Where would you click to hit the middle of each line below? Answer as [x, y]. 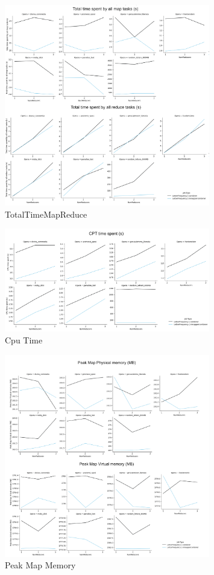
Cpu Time [24, 339]
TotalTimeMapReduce [46, 214]
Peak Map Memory [40, 565]
